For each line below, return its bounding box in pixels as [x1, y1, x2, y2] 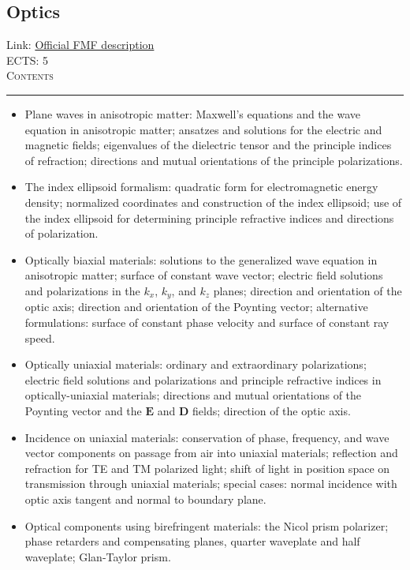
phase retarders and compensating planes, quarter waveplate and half [24, 533, 360, 549]
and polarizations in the [24, 282, 140, 298]
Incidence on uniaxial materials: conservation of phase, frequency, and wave [24, 429, 389, 445]
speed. [24, 329, 55, 346]
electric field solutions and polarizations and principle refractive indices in [24, 371, 382, 388]
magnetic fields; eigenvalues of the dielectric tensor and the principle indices [24, 137, 392, 153]
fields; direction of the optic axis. [192, 402, 351, 418]
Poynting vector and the [24, 402, 142, 418]
